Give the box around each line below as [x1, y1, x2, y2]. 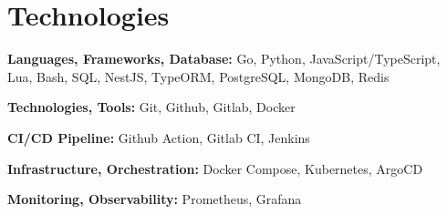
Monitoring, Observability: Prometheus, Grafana [7, 189, 302, 209]
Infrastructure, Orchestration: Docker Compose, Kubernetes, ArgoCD [7, 158, 423, 178]
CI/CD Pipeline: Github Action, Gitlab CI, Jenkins [7, 127, 310, 147]
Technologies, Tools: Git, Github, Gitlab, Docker [7, 97, 296, 117]
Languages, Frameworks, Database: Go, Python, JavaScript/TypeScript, [7, 49, 441, 68]
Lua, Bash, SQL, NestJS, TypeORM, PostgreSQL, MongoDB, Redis [7, 66, 390, 86]
